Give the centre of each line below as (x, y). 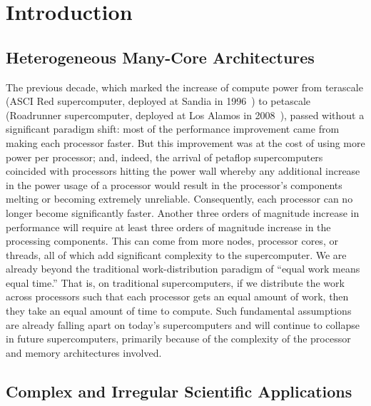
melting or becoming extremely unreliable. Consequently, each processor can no (179, 199)
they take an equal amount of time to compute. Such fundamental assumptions (179, 311)
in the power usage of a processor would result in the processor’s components (174, 184)
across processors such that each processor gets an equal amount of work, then (177, 296)
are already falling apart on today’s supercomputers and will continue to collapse (183, 324)
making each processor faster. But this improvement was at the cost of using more (185, 142)
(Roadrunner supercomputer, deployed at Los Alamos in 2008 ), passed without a (185, 115)
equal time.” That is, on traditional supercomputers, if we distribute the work (175, 282)
